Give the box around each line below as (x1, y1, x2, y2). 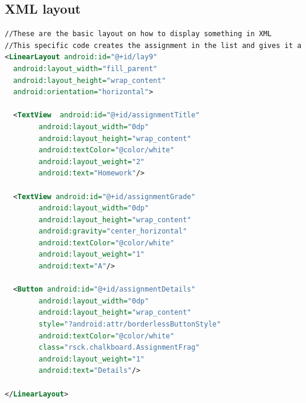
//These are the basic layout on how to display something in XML (5, 30, 272, 39)
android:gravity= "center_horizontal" (38, 227, 187, 236)
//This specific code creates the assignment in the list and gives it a (5, 41, 302, 50)
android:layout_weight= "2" (38, 157, 145, 166)
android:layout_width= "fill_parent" (13, 64, 157, 73)
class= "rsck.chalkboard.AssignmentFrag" (38, 343, 200, 352)
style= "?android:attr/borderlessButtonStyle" (38, 320, 221, 329)
